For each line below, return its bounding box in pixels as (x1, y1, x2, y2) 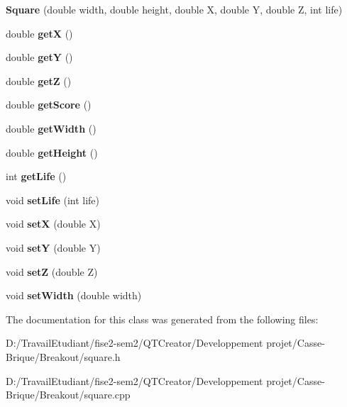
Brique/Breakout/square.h (6, 349, 121, 364)
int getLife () (6, 169, 67, 184)
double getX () (6, 26, 73, 40)
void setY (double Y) (6, 240, 101, 255)
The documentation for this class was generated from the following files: (6, 311, 319, 326)
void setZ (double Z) (6, 264, 98, 279)
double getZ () (6, 73, 72, 88)
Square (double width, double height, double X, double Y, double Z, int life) (6, 2, 343, 16)
